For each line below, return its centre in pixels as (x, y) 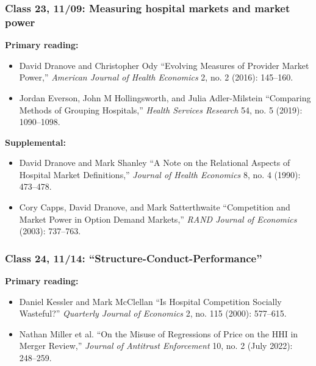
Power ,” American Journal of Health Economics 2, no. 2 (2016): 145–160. (156, 77)
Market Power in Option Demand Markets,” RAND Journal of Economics (158, 219)
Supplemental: (35, 142)
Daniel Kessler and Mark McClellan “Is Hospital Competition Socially (150, 301)
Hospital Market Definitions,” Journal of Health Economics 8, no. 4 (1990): (160, 174)
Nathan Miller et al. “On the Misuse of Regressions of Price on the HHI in (159, 333)
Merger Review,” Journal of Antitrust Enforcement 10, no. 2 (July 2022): (156, 346)
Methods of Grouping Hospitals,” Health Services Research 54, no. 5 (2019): (161, 109)
